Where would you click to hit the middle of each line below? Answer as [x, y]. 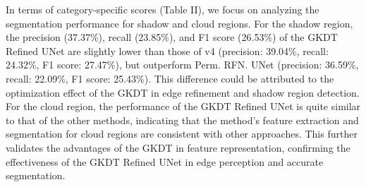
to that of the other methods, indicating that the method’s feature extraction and [182, 120]
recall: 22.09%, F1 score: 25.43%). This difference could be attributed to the [170, 78]
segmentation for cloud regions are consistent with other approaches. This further [182, 134]
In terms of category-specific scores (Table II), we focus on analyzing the [163, 9]
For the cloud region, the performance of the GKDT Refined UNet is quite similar [183, 106]
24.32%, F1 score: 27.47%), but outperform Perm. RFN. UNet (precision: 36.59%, [182, 65]
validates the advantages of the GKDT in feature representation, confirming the [178, 147]
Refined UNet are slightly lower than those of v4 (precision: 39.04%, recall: [167, 50]
